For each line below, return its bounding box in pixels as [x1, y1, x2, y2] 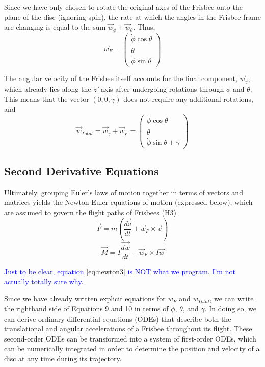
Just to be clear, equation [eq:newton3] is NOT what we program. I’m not [4, 266, 235, 277]
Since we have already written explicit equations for [4, 293, 166, 304]
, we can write [209, 293, 254, 304]
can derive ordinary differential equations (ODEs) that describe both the [4, 313, 231, 324]
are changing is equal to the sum [4, 21, 106, 32]
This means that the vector [4, 93, 89, 104]
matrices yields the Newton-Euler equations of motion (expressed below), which [4, 197, 253, 207]
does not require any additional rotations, [123, 93, 253, 104]
